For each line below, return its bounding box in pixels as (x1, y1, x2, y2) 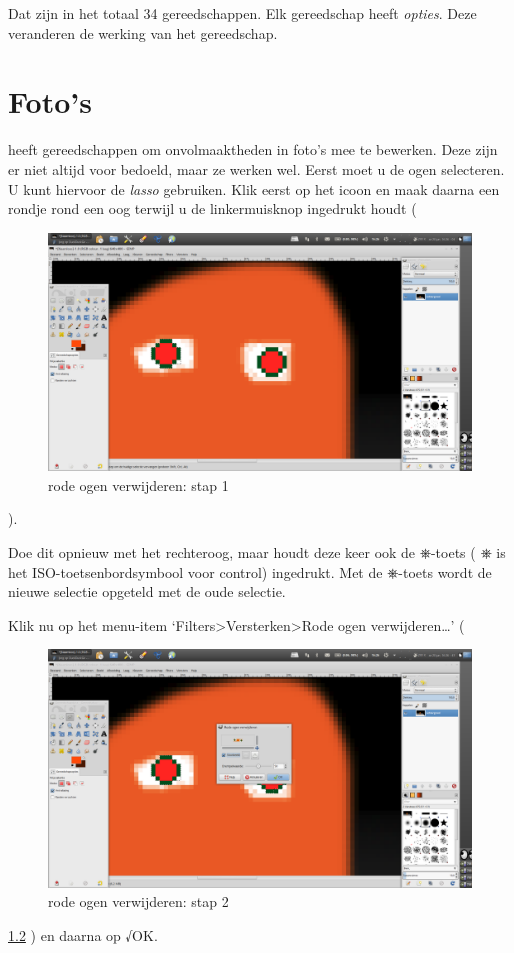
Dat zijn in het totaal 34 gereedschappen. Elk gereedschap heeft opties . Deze (8, 3, 477, 23)
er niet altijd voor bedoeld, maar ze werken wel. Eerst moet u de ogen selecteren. (8, 158, 505, 179)
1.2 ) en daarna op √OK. (8, 925, 158, 946)
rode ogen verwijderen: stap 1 (48, 474, 229, 495)
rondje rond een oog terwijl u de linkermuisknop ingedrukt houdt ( (8, 198, 417, 219)
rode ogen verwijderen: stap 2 (48, 891, 229, 912)
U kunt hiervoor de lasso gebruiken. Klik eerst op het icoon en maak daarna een (8, 178, 500, 199)
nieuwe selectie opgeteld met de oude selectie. (8, 581, 286, 602)
